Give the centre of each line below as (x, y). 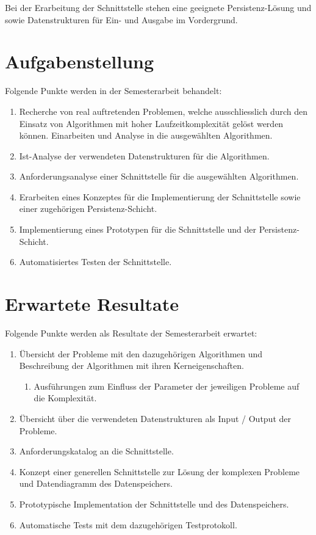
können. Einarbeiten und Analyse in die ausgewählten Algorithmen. (146, 135)
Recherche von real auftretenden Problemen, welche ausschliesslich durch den (163, 111)
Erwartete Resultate (92, 304)
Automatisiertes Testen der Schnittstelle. (95, 262)
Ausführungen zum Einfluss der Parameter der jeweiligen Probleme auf (167, 386)
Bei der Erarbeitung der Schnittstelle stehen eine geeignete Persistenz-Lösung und (158, 7)
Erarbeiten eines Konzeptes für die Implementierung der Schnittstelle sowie (160, 196)
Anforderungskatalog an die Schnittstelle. (96, 451)
